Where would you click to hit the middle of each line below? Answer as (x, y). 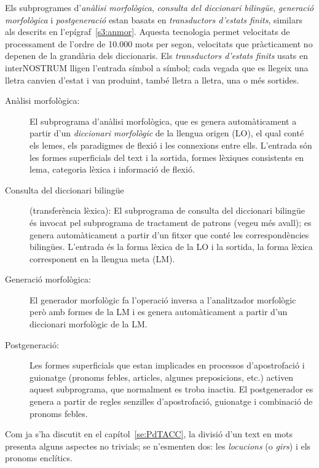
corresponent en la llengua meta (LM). (102, 258)
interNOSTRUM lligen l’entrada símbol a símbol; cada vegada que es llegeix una (157, 67)
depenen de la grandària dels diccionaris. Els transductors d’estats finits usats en (157, 56)
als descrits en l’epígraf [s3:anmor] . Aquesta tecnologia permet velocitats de (148, 32)
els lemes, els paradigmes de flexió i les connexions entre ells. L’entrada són (171, 145)
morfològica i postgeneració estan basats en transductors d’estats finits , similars (154, 19)
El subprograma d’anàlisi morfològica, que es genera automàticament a (163, 121)
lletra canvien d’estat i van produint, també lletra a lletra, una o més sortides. (152, 80)
